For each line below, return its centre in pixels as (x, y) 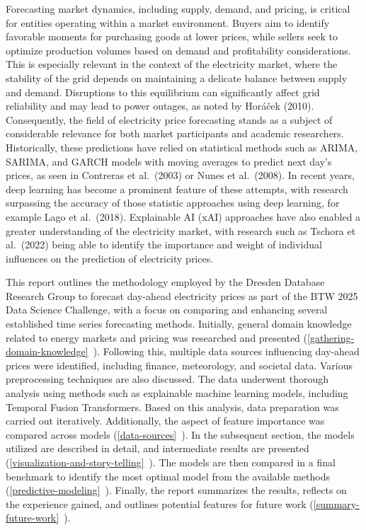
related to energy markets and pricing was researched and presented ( (156, 337)
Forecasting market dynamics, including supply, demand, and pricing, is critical (178, 8)
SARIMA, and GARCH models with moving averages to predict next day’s (169, 161)
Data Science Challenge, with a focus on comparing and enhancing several (167, 310)
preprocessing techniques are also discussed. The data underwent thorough (167, 379)
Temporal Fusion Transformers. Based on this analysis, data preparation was (172, 407)
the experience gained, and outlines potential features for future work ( (160, 503)
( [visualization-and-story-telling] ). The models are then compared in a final (171, 462)
